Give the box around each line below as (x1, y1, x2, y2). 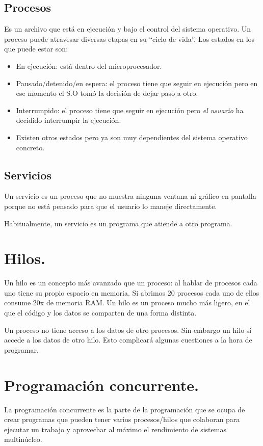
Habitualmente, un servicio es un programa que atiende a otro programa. (4, 218, 232, 228)
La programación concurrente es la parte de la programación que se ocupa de (4, 404, 245, 414)
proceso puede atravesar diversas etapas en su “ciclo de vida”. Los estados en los (4, 33, 255, 44)
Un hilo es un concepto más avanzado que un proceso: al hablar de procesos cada (4, 277, 257, 288)
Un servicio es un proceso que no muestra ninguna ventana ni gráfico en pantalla (4, 191, 256, 201)
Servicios (4, 167, 51, 182)
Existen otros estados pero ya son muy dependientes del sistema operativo (16, 132, 248, 142)
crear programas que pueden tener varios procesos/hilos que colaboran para (4, 414, 240, 425)
